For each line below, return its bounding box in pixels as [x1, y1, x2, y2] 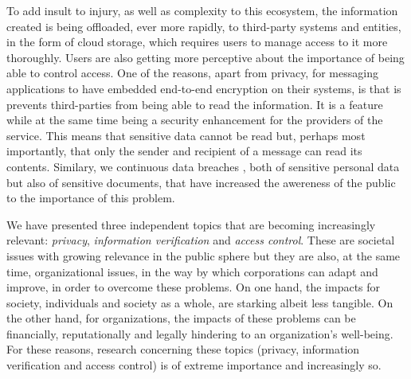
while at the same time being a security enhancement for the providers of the [6, 111, 383, 128]
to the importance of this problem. [6, 189, 175, 206]
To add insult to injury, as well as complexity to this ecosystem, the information [6, 2, 398, 18]
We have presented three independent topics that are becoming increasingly [6, 216, 376, 232]
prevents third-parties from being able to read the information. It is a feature [6, 96, 383, 112]
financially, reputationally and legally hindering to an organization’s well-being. [6, 325, 393, 342]
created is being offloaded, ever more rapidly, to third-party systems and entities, [6, 18, 401, 34]
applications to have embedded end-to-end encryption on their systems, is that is [6, 80, 401, 96]
